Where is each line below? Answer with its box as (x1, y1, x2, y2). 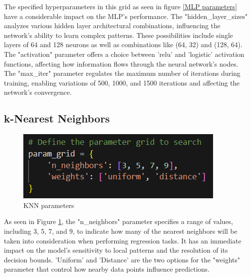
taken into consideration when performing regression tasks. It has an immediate (4, 235, 241, 245)
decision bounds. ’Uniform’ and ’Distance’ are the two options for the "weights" (4, 254, 240, 264)
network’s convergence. (4, 87, 72, 97)
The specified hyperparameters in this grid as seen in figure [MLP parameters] (4, 1, 237, 11)
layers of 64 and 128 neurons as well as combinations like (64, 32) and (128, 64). (4, 39, 243, 50)
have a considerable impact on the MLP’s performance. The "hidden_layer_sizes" (4, 11, 248, 21)
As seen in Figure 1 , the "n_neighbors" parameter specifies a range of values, (4, 216, 233, 226)
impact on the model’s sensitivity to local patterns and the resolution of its (4, 245, 228, 255)
